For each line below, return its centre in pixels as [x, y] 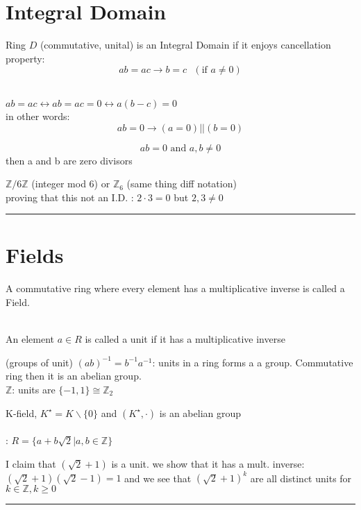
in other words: [38, 116]
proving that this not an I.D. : [70, 197]
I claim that [31, 463]
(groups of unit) [39, 362]
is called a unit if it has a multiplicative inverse [185, 339]
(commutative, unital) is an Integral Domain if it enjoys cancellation [185, 45]
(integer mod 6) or [71, 184]
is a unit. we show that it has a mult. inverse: [208, 463]
